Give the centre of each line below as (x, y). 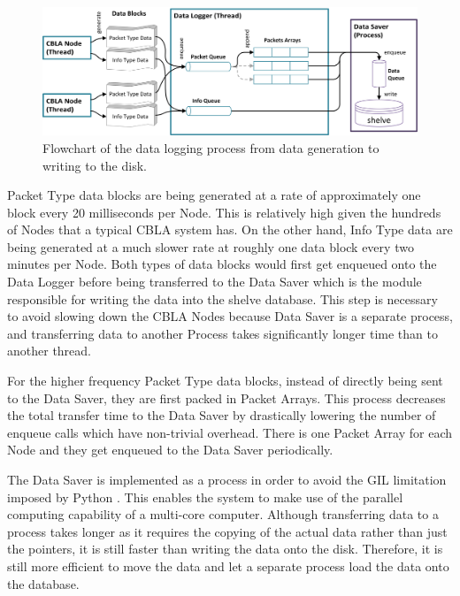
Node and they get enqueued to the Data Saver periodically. (170, 450)
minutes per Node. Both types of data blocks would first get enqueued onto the (222, 264)
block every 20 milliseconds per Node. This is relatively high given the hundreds (224, 212)
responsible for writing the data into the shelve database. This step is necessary (222, 298)
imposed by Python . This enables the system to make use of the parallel (205, 497)
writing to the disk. (95, 165)
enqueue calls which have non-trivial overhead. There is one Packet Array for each (230, 432)
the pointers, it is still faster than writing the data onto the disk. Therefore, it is (225, 549)
